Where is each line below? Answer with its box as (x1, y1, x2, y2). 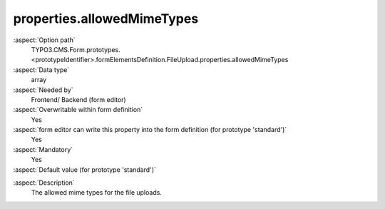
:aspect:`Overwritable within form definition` (13, 106, 143, 114)
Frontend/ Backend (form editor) (31, 95, 126, 103)
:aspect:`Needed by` (13, 86, 73, 94)
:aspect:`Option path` (13, 36, 76, 44)
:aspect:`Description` (13, 178, 75, 187)
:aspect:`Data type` (13, 65, 70, 74)
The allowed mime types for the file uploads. (31, 188, 162, 197)
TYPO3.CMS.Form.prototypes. (31, 45, 120, 53)
